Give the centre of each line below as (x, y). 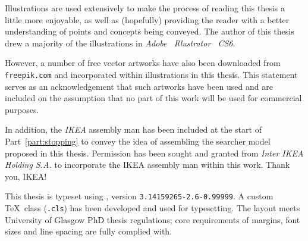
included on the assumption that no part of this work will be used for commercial (153, 98)
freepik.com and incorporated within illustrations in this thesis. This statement (151, 74)
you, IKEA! (26, 176)
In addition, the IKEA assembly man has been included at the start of (133, 129)
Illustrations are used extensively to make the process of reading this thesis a (145, 8)
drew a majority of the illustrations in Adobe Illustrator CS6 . (120, 43)
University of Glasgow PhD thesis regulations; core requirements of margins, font (153, 219)
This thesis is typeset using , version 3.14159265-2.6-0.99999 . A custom (139, 196)
